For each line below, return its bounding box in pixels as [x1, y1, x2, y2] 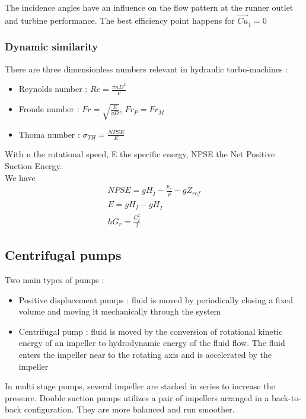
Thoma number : [18, 128, 80, 140]
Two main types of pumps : [5, 274, 104, 286]
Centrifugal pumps [5, 246, 122, 264]
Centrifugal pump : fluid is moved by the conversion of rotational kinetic [18, 325, 283, 337]
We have [5, 171, 36, 183]
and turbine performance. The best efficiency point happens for [5, 14, 235, 26]
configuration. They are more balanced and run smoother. [24, 403, 235, 415]
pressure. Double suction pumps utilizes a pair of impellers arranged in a [5, 391, 269, 404]
